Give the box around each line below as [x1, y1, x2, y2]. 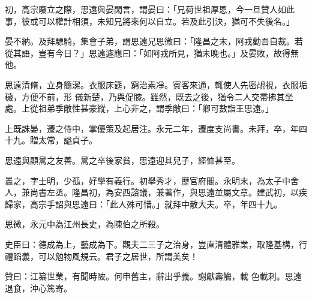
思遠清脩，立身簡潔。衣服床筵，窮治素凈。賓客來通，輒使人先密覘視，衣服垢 [5, 78, 307, 91]
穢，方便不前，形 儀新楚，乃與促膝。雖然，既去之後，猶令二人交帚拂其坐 [5, 90, 293, 103]
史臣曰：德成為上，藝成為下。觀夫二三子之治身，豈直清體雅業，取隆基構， [5, 237, 299, 250]
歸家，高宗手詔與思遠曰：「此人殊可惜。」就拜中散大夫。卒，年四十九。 [5, 197, 282, 210]
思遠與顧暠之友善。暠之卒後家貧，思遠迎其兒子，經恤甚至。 [5, 153, 240, 166]
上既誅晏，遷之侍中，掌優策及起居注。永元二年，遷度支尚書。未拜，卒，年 [5, 122, 299, 134]
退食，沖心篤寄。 [5, 281, 72, 294]
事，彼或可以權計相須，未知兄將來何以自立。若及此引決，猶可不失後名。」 [5, 14, 295, 27]
